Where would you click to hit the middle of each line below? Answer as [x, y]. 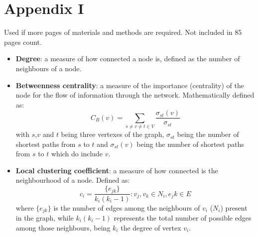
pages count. [23, 42]
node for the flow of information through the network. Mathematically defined [135, 95]
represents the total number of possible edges [183, 217]
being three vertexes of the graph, [113, 134]
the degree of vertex [151, 227]
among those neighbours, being [63, 227]
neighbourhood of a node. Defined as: [73, 180]
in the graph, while [45, 217]
